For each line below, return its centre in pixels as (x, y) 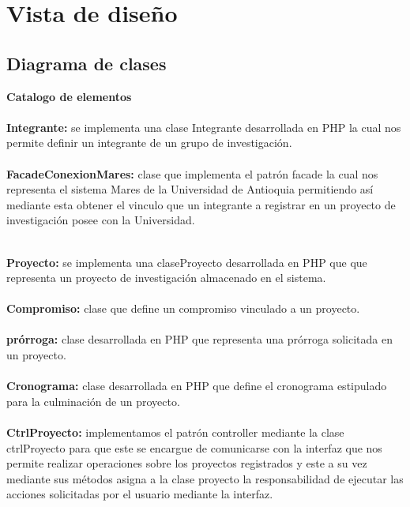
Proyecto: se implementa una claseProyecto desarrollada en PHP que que (187, 262)
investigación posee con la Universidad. (101, 220)
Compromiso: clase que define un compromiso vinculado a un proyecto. (183, 308)
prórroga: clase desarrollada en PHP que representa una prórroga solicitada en (199, 339)
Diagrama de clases (87, 63)
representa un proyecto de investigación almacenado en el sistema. (166, 278)
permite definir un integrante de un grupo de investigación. (149, 143)
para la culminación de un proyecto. (93, 401)
